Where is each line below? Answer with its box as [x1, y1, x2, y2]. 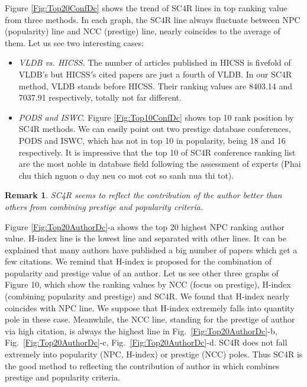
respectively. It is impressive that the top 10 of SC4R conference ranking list [18, 146, 296, 158]
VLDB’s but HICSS [18, 67, 91, 80]
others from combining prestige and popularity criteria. [5, 200, 203, 212]
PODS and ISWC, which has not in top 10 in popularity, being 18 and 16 [18, 134, 286, 146]
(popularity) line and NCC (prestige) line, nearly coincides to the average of [5, 25, 280, 37]
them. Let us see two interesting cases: [5, 36, 144, 49]
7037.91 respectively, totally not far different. [18, 91, 182, 104]
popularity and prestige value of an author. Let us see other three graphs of [5, 266, 279, 279]
